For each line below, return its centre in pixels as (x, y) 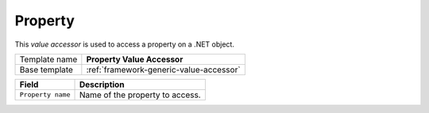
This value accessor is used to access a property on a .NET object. (124, 44)
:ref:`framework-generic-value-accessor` (164, 70)
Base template (46, 70)
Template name (48, 59)
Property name (45, 95)
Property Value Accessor (135, 59)
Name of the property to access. (140, 95)
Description (102, 85)
